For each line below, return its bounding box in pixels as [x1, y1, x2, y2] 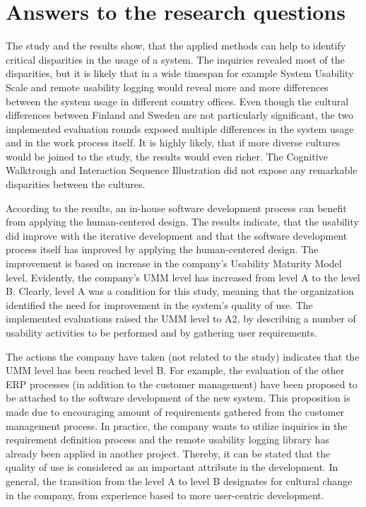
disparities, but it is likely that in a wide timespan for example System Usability [6, 66, 354, 81]
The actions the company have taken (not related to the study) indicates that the [6, 349, 360, 363]
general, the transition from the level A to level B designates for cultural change [6, 473, 353, 488]
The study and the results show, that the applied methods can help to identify [6, 38, 346, 53]
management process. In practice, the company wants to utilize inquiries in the [6, 418, 348, 433]
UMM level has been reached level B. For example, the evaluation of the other [6, 363, 345, 378]
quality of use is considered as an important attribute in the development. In [6, 460, 338, 474]
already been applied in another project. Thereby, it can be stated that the [6, 445, 331, 460]
